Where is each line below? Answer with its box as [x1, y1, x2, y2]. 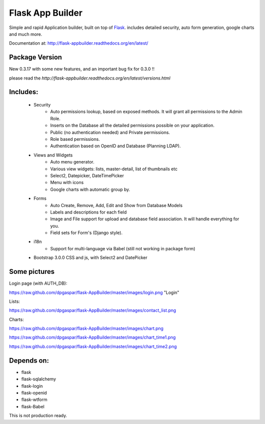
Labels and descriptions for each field [50, 209, 127, 215]
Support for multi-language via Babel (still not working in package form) [50, 245, 196, 251]
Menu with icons [50, 180, 84, 185]
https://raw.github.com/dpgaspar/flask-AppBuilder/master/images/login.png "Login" [9, 290, 180, 295]
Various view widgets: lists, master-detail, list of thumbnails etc [50, 166, 178, 172]
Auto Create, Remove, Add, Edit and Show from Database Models [50, 202, 183, 208]
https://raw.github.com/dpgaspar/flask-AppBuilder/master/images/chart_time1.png [9, 334, 176, 341]
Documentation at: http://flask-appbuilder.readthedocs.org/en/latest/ [9, 40, 149, 46]
